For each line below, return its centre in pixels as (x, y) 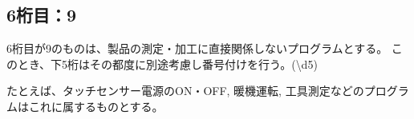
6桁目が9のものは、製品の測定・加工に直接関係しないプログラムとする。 (197, 48)
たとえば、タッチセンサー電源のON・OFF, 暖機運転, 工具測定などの (185, 91)
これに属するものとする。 (96, 106)
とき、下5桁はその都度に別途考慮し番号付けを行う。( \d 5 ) (167, 63)
